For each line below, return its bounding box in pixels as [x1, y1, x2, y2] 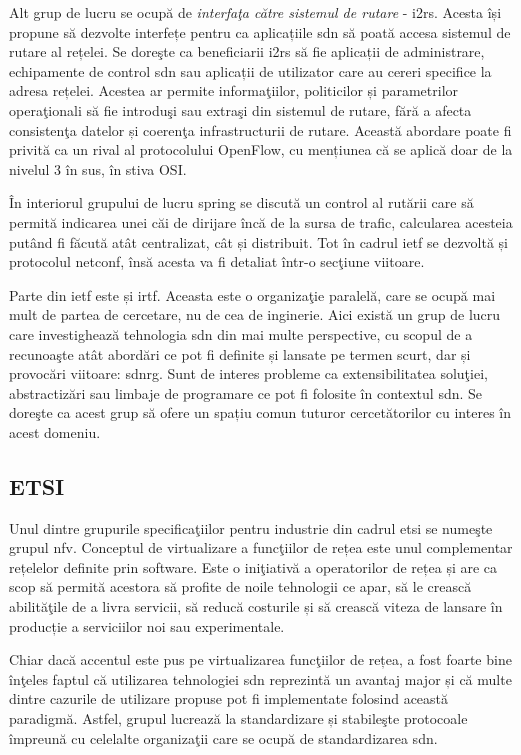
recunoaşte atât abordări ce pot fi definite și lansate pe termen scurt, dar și [9, 343, 471, 364]
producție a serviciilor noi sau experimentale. [9, 615, 285, 636]
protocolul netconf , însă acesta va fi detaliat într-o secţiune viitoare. [9, 251, 425, 272]
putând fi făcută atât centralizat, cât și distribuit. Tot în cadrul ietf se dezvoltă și [9, 231, 509, 252]
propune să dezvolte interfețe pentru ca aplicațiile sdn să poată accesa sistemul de [9, 21, 511, 42]
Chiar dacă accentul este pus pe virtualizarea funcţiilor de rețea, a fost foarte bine [9, 649, 512, 670]
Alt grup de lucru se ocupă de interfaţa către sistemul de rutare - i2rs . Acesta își [9, 2, 502, 22]
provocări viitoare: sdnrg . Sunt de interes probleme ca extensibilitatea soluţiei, [9, 363, 488, 384]
